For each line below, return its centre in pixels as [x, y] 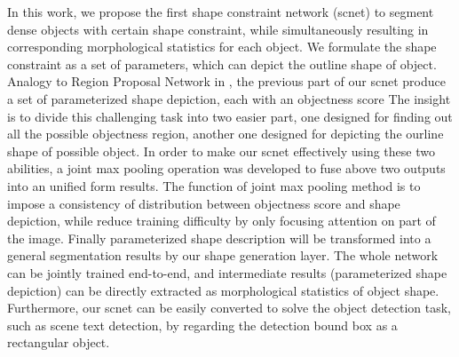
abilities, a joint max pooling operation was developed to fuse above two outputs [226, 168]
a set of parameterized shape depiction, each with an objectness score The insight [229, 98]
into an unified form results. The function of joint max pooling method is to [214, 185]
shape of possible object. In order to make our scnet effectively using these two [221, 151]
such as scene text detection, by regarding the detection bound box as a [202, 325]
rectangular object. [59, 342]
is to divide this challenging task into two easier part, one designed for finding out [230, 116]
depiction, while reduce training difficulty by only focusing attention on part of [222, 221]
